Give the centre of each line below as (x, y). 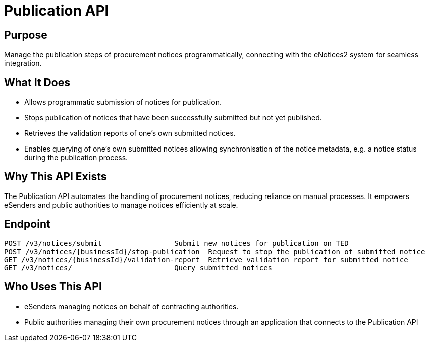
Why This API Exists (56, 177)
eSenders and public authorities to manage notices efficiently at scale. (121, 205)
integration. (23, 63)
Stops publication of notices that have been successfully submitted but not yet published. (173, 118)
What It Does (37, 82)
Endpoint (27, 224)
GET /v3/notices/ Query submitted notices (138, 267)
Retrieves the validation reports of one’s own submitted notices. (130, 133)
